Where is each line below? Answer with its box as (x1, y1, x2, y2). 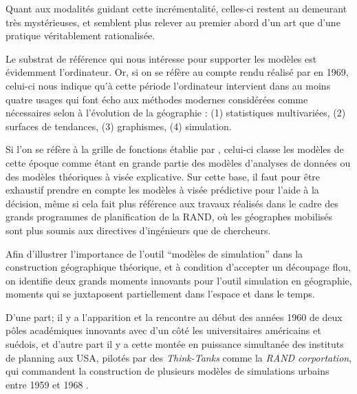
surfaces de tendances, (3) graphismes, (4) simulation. (6, 118, 232, 133)
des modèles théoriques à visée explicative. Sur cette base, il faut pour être (6, 169, 321, 183)
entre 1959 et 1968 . (6, 377, 89, 391)
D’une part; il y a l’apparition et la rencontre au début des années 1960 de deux (6, 309, 343, 324)
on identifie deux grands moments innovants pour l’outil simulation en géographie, (6, 273, 352, 287)
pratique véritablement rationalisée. (6, 28, 155, 43)
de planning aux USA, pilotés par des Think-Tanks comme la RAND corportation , (6, 350, 352, 364)
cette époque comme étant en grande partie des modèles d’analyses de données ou (6, 155, 351, 169)
